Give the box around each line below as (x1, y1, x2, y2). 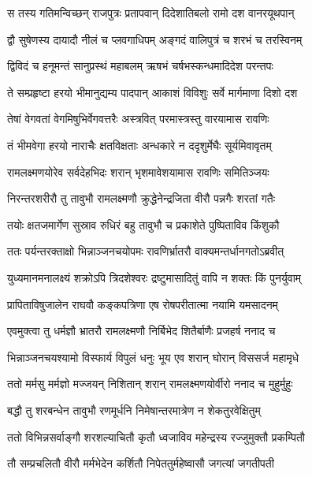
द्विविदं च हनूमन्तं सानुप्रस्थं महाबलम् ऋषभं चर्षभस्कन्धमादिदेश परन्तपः (7, 58, 273, 74)
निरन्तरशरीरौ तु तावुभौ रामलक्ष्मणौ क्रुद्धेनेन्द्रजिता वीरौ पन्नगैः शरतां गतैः (7, 190, 276, 207)
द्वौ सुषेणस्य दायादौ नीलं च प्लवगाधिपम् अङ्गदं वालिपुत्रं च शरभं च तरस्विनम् (7, 31, 303, 47)
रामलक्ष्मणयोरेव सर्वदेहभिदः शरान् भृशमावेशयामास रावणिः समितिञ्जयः (7, 163, 269, 180)
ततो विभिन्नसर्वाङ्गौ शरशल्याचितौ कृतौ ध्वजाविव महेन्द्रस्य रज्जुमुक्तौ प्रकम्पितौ (7, 428, 306, 445)
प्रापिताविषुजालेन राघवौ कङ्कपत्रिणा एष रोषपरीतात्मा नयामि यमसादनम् (7, 296, 278, 312)
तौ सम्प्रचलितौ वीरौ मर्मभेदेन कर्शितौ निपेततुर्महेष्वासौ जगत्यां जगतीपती (7, 455, 274, 471)
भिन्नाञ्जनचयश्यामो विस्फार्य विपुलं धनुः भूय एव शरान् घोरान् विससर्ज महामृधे (7, 348, 299, 365)
